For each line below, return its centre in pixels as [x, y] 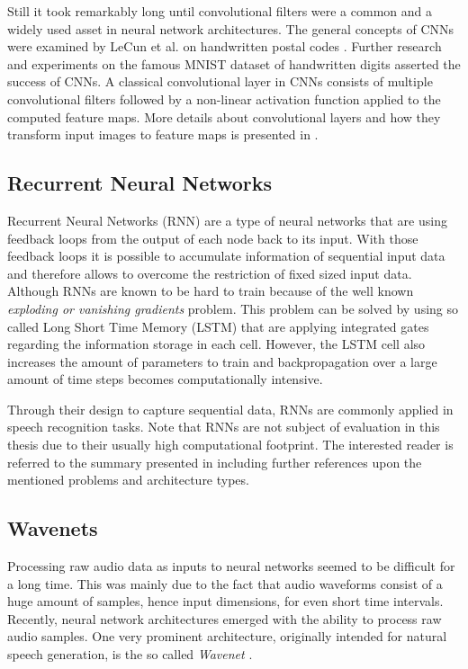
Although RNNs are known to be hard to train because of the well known [211, 291]
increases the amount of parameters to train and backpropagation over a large [222, 361]
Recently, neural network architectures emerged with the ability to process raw [225, 618]
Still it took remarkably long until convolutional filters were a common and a [220, 11]
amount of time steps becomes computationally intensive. [165, 379]
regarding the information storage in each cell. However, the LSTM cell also [216, 344]
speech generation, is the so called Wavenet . [130, 654]
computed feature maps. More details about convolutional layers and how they [224, 116]
